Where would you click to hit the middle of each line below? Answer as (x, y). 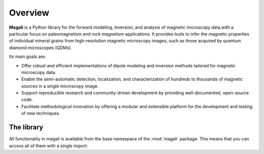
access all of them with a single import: (48, 146)
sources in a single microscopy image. (60, 86)
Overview (29, 13)
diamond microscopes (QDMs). (41, 48)
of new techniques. (41, 113)
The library (26, 127)
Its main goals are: (28, 57)
